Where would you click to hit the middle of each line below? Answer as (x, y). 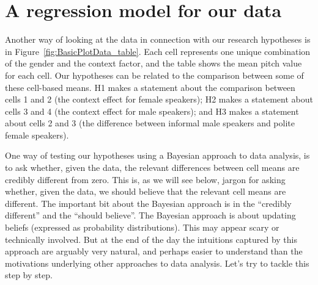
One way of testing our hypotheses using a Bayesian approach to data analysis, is (157, 155)
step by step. (29, 275)
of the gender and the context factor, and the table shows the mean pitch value (153, 63)
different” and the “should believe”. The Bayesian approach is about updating (150, 215)
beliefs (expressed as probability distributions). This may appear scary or (142, 227)
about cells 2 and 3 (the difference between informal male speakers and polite (150, 123)
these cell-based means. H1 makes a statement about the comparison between (150, 87)
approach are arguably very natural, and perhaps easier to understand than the (154, 251)
